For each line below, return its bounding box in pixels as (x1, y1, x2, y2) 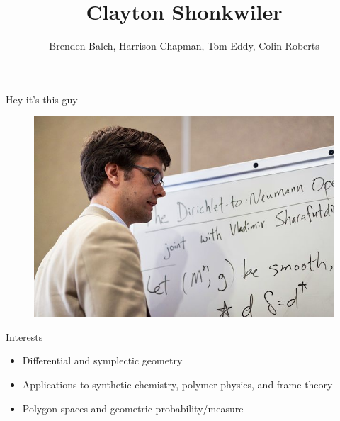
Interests (6, 329, 43, 344)
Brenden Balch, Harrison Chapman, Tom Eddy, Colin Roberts (49, 38, 319, 53)
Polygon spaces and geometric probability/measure (22, 400, 244, 415)
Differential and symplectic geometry (22, 353, 183, 368)
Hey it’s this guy (6, 91, 78, 106)
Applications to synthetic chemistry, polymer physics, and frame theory (22, 376, 333, 391)
